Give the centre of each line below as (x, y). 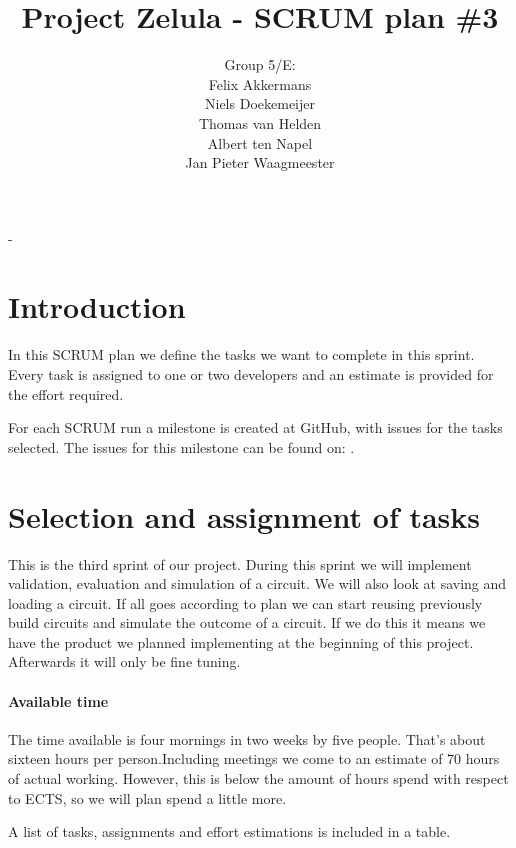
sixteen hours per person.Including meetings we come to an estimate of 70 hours (254, 758)
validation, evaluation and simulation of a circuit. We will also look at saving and (257, 583)
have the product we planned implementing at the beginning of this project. (241, 641)
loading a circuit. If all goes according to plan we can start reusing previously (245, 602)
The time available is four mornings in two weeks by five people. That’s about (247, 738)
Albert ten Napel (260, 142)
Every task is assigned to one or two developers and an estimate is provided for (251, 374)
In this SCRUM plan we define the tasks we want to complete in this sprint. (241, 354)
